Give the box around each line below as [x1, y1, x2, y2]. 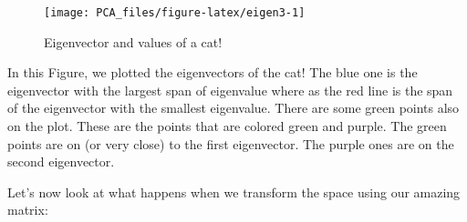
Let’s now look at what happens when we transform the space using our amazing [7, 182, 461, 201]
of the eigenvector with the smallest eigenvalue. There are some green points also [7, 98, 460, 117]
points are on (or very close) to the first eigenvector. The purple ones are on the [7, 134, 454, 153]
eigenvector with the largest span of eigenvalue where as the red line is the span [7, 80, 453, 99]
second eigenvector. [7, 152, 115, 171]
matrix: [7, 200, 48, 219]
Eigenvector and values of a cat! [44, 32, 223, 51]
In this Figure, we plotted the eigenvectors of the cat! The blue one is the [7, 63, 418, 82]
